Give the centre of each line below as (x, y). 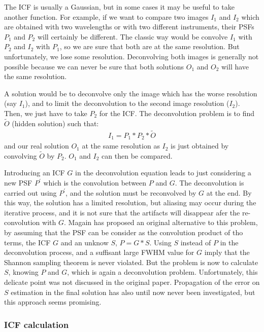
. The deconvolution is (209, 183)
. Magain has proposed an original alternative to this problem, (161, 222)
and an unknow (85, 242)
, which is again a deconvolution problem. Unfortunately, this (162, 272)
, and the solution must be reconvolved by (131, 192)
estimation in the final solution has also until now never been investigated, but (133, 292)
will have (235, 66)
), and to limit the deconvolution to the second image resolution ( (127, 103)
